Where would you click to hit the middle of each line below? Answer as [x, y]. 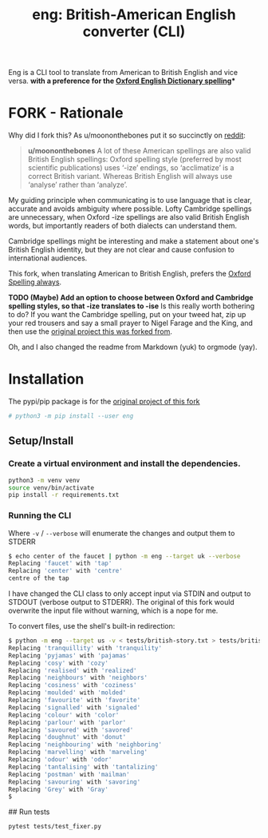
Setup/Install [41, 441]
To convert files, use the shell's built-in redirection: [92, 626]
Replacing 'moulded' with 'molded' [67, 693]
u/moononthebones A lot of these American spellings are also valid [139, 151]
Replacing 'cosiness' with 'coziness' [73, 685]
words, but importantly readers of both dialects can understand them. [123, 226]
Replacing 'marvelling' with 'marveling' [78, 753]
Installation [46, 379]
